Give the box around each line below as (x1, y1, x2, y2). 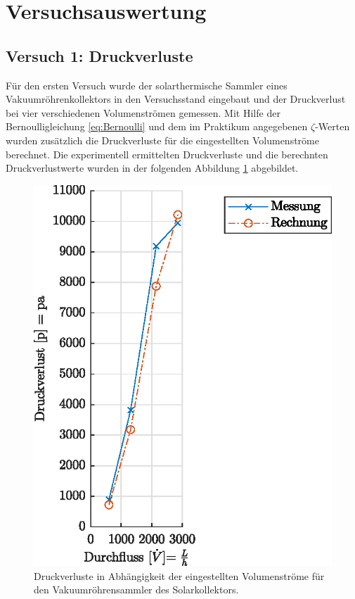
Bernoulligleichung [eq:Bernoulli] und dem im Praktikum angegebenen (6, 119, 308, 134)
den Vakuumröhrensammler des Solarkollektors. (34, 582, 239, 597)
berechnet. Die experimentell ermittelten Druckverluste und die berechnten (6, 146, 328, 161)
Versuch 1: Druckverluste (6, 44, 193, 66)
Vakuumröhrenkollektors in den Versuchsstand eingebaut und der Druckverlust (6, 92, 346, 106)
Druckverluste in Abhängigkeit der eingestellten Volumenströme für (34, 568, 325, 583)
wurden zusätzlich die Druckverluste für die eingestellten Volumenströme (6, 132, 319, 147)
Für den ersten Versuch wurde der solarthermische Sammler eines (6, 77, 288, 92)
